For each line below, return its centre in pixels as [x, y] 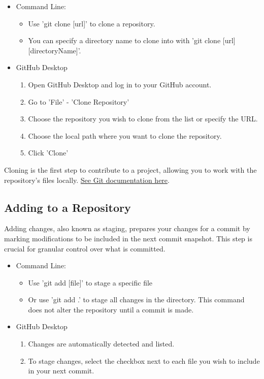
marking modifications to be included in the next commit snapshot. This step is [128, 238]
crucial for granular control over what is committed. [85, 248]
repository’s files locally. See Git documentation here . [87, 180]
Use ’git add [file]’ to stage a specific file [90, 282]
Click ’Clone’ [48, 153]
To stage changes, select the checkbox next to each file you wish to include [144, 360]
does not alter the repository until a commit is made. [111, 309]
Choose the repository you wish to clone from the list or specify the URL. [143, 119]
